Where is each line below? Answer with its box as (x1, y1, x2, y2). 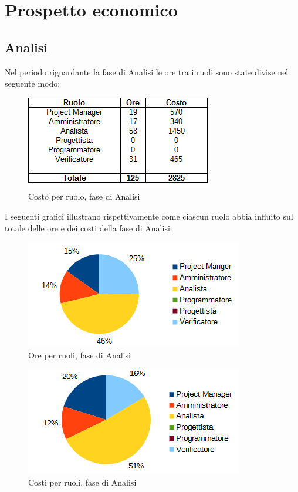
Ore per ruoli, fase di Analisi (28, 348, 131, 361)
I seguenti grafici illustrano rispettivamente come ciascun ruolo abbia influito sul (5, 210, 293, 222)
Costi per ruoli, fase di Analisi (28, 476, 137, 488)
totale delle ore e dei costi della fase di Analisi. (5, 221, 172, 234)
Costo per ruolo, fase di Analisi (28, 190, 140, 202)
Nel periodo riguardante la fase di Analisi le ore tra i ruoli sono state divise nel (5, 65, 289, 78)
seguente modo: (5, 77, 60, 89)
